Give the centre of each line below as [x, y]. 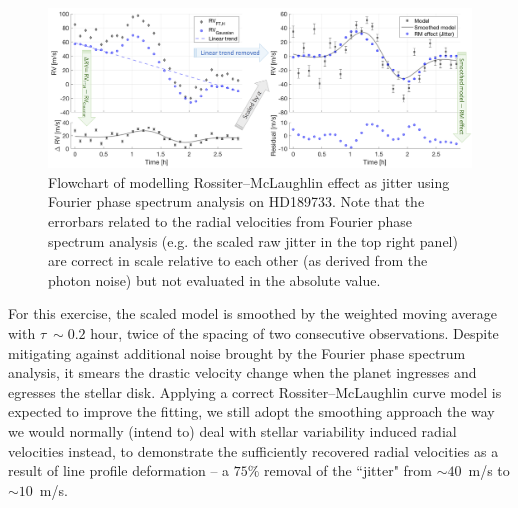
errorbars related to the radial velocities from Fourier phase [230, 221]
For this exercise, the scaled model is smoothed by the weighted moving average [253, 313]
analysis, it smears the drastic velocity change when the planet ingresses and [242, 372]
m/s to [489, 470]
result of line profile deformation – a [119, 470]
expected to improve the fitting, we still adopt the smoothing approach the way [251, 411]
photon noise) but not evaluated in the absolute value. [214, 279]
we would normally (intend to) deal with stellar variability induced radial [232, 430]
